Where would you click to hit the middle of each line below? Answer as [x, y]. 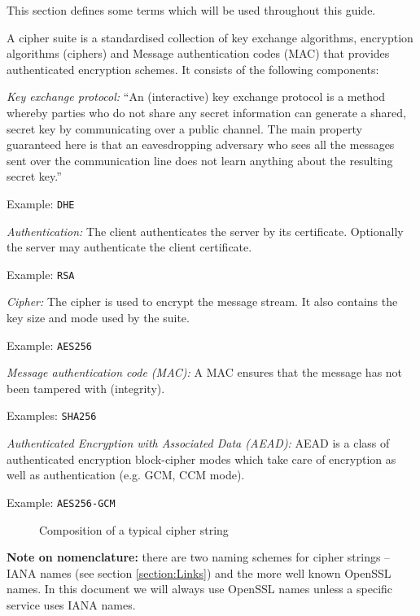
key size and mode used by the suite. [98, 318]
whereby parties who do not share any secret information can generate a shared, [206, 112]
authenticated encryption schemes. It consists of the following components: [193, 69]
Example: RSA [41, 274]
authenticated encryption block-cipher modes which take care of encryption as [201, 459]
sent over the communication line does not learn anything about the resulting [200, 160]
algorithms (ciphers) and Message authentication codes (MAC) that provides [198, 53]
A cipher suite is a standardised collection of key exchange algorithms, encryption [210, 37]
